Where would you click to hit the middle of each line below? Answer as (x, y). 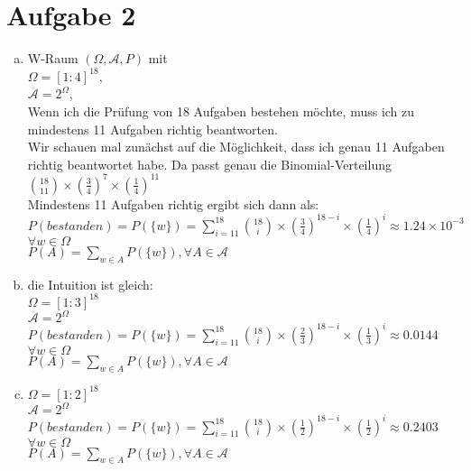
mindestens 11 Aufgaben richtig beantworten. (152, 129)
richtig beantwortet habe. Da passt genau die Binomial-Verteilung (209, 164)
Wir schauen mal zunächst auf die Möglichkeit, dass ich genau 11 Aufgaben (236, 147)
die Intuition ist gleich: (90, 284)
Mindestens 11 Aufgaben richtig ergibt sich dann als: (173, 203)
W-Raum (53, 58)
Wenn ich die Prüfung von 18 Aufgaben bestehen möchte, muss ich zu (221, 111)
